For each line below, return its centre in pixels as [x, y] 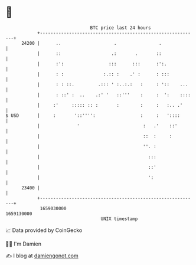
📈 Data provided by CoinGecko [44, 230]
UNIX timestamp [119, 219]
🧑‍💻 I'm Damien [24, 244]
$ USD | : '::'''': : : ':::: [93, 115]
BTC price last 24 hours [120, 28]
